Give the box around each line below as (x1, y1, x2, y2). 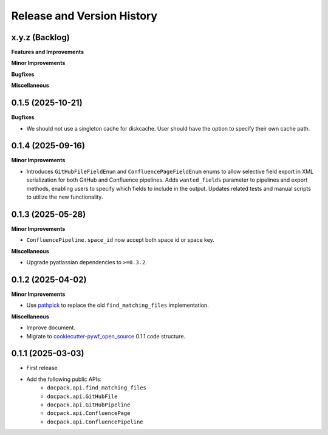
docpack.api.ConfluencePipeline (47, 418, 143, 425)
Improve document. (26, 324, 76, 331)
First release (26, 365, 58, 372)
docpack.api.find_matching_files (47, 385, 147, 391)
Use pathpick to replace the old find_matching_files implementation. (26, 301, 209, 309)
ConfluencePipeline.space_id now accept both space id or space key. (26, 236, 215, 244)
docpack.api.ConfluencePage (47, 410, 131, 417)
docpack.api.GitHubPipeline (47, 402, 131, 408)
